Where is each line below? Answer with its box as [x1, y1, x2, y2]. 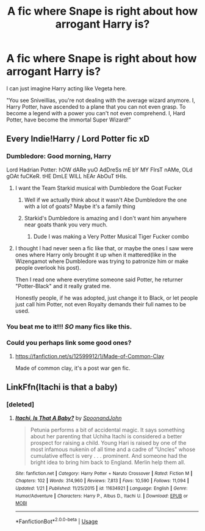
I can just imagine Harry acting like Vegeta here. [6, 84, 127, 92]
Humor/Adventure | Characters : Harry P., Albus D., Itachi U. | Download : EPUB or [15, 493, 188, 499]
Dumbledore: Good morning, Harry [6, 152, 112, 161]
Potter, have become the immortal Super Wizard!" [6, 116, 131, 123]
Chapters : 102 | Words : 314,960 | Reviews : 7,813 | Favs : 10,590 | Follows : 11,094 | [15, 478, 189, 484]
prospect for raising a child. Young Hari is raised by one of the [30, 439, 187, 446]
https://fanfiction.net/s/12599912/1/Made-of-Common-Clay [15, 352, 165, 359]
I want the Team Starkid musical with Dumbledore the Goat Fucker [15, 184, 182, 192]
